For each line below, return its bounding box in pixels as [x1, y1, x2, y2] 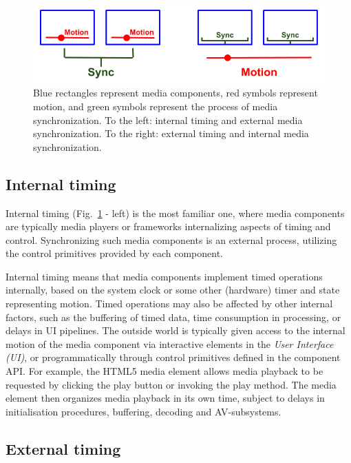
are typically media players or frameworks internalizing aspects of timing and [6, 219, 331, 234]
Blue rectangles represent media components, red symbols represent [33, 85, 318, 100]
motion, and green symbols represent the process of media [33, 99, 278, 113]
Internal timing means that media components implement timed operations [6, 269, 323, 283]
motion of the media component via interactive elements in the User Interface [6, 336, 334, 351]
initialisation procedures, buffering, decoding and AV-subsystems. [6, 404, 281, 418]
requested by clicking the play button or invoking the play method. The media [6, 377, 337, 391]
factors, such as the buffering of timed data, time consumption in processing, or [6, 309, 341, 324]
